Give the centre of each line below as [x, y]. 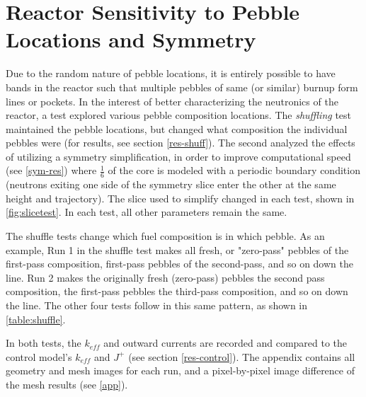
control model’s [39, 356]
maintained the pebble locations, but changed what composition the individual [177, 128]
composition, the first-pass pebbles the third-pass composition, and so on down [177, 291]
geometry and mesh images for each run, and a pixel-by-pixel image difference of [180, 370]
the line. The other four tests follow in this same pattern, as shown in [157, 305]
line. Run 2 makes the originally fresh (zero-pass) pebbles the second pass [165, 277]
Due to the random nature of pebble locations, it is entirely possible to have [171, 73]
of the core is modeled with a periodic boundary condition [234, 170]
